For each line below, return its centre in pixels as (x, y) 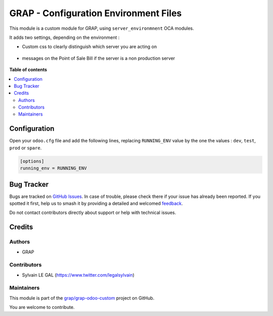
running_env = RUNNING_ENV (53, 168)
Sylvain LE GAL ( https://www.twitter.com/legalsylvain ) (78, 275)
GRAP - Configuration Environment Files (96, 13)
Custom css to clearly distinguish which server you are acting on (89, 47)
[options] (32, 161)
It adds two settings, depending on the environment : (64, 37)
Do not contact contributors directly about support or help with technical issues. (93, 213)
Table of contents (28, 70)
